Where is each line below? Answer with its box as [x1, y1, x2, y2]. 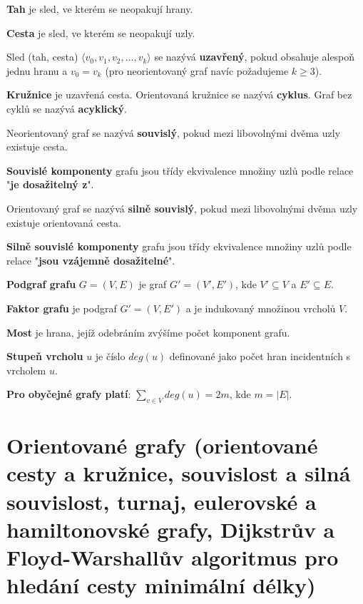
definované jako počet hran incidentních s [169, 349, 351, 364]
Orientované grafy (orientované [6, 431, 318, 460]
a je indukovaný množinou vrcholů [185, 300, 336, 315]
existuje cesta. [6, 139, 68, 154]
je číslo [95, 349, 126, 364]
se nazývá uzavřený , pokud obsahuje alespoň [154, 49, 355, 64]
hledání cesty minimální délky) [6, 570, 316, 600]
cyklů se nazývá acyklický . [6, 101, 127, 116]
